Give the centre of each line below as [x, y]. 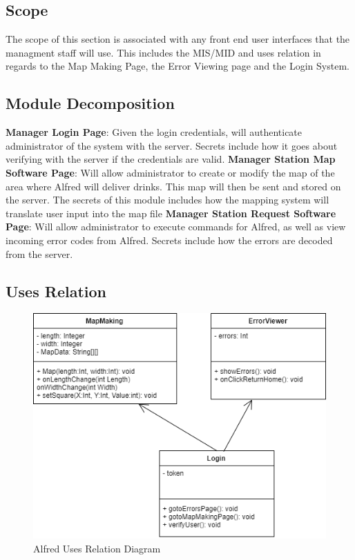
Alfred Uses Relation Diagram [97, 548]
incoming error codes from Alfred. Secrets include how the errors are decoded [169, 240]
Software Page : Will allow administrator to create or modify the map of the [170, 172]
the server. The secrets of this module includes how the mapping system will [167, 200]
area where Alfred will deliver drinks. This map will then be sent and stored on [173, 186]
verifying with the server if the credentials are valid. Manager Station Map [171, 159]
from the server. [39, 253]
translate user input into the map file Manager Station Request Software [171, 213]
